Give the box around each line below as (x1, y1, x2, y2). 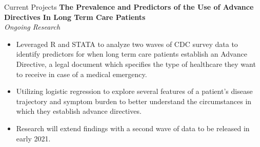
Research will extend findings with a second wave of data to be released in (16, 122, 250, 133)
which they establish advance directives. (16, 106, 142, 116)
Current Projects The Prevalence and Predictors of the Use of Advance (4, 2, 254, 12)
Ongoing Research (4, 21, 61, 32)
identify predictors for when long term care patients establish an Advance (16, 48, 247, 59)
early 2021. (16, 133, 51, 143)
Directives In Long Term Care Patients (4, 11, 146, 22)
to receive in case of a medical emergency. (16, 68, 147, 79)
